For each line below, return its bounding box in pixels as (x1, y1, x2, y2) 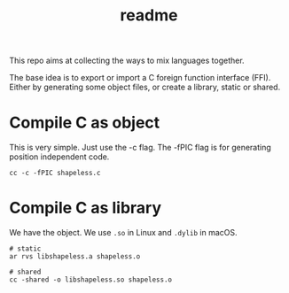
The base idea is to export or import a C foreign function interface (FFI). (9, 73, 271, 83)
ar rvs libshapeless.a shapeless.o (9, 252, 141, 261)
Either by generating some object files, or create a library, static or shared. (9, 81, 281, 93)
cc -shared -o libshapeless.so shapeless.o (9, 275, 173, 284)
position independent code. (9, 151, 110, 162)
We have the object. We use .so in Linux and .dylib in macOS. (9, 227, 238, 238)
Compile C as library (9, 198, 162, 218)
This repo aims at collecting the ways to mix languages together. (9, 55, 246, 66)
